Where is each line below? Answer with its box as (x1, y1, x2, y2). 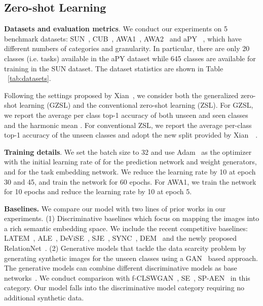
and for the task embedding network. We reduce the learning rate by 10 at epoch (4, 166, 256, 177)
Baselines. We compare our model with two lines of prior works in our (4, 203, 226, 213)
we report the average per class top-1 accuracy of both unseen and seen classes (4, 109, 248, 120)
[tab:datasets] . (8, 73, 51, 83)
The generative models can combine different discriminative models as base (4, 263, 237, 273)
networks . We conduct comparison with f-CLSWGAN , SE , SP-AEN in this (4, 272, 250, 283)
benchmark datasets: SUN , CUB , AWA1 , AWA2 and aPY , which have (4, 33, 242, 43)
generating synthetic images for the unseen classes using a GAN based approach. (4, 252, 258, 263)
